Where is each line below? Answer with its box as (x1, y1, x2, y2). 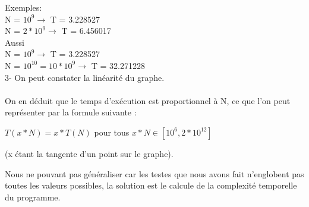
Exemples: (5, 1, 42, 13)
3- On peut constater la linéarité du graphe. (5, 71, 165, 83)
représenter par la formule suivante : (5, 106, 137, 118)
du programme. (5, 190, 61, 203)
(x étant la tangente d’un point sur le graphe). (5, 147, 174, 159)
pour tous (94, 126, 130, 138)
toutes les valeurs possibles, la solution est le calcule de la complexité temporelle (5, 179, 297, 192)
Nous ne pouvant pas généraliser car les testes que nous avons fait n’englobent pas (5, 167, 304, 180)
